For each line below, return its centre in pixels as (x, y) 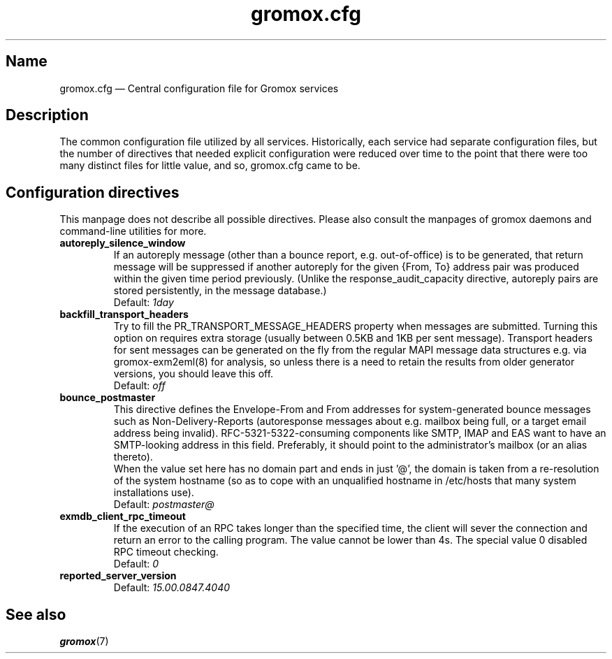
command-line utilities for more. (133, 231)
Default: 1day (144, 303)
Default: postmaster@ (164, 505)
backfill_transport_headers (124, 314)
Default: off (139, 386)
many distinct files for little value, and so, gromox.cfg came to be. (210, 166)
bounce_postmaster (108, 398)
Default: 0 (136, 564)
